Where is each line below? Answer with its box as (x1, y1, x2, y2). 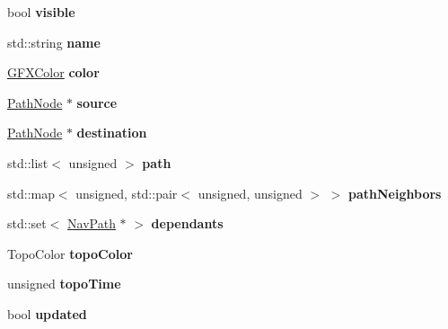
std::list (7, 153, 48, 172)
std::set (7, 214, 47, 233)
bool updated (7, 304, 87, 323)
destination (76, 123, 147, 142)
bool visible (7, 3, 75, 21)
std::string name (7, 32, 101, 51)
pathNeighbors (348, 183, 442, 202)
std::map (7, 183, 55, 202)
